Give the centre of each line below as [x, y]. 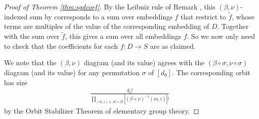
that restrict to [203, 16]
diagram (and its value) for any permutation [72, 72]
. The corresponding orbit [211, 72]
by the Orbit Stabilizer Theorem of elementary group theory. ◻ [102, 111]
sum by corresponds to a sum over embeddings [101, 16]
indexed [16, 16]
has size [16, 82]
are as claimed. [173, 46]
